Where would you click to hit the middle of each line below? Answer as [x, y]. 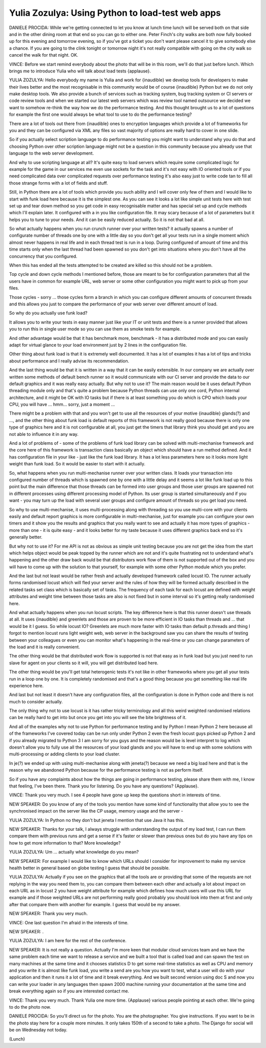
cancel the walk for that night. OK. [44, 55]
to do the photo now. [30, 1007]
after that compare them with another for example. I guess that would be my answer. [95, 904]
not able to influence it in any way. [44, 434]
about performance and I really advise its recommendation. [69, 361]
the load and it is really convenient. [45, 647]
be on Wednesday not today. [38, 1030]
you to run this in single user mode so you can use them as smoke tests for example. [95, 329]
